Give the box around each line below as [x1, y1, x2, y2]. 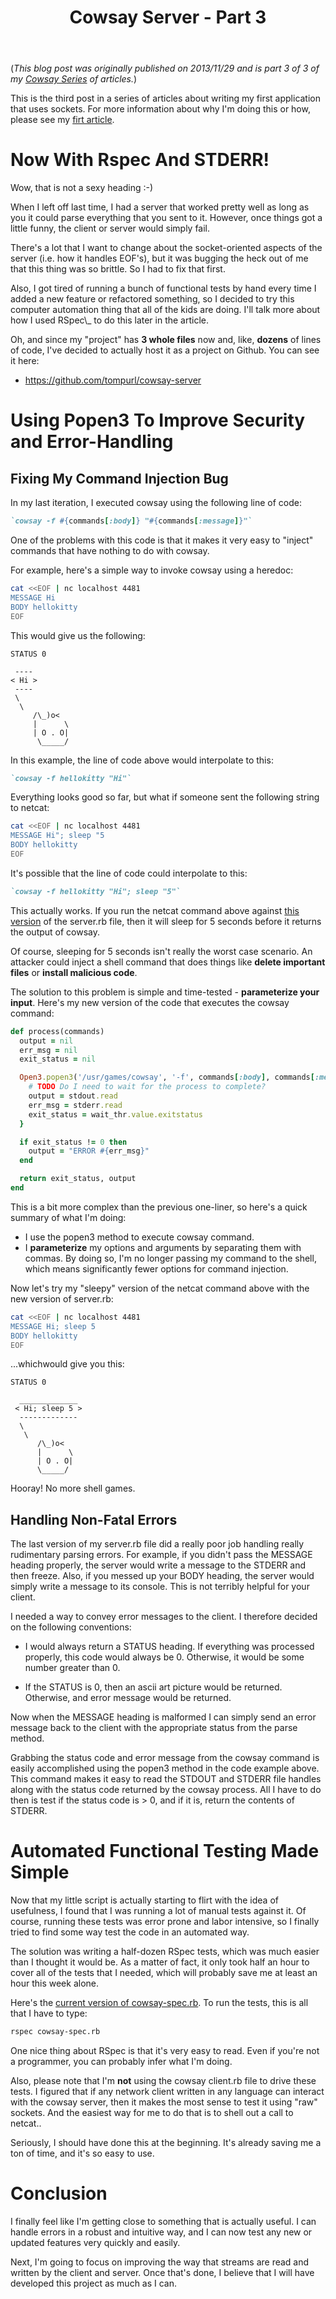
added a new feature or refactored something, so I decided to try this [10, 293, 295, 305]
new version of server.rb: [10, 1292, 114, 1305]
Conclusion [10, 2182, 108, 2205]
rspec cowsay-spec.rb [10, 2027, 101, 2037]
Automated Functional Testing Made [10, 1840, 320, 1863]
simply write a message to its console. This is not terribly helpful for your [10, 1581, 310, 1593]
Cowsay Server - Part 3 [69, 6, 267, 29]
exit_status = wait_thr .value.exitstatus [28, 1109, 203, 1120]
